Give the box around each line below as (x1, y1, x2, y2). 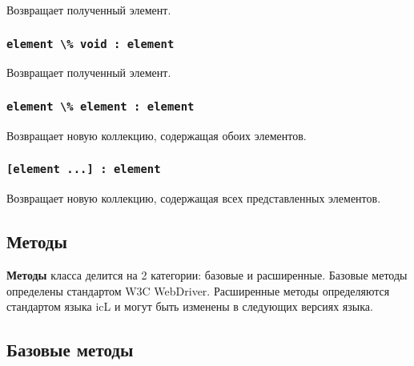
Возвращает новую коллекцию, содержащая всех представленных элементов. (6, 190, 381, 207)
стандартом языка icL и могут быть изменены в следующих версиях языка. (6, 298, 373, 315)
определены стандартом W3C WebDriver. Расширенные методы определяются (6, 282, 390, 299)
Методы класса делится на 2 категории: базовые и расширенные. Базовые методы (6, 266, 408, 283)
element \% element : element (6, 99, 195, 113)
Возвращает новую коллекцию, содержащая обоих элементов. (6, 127, 307, 143)
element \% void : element (6, 37, 175, 50)
